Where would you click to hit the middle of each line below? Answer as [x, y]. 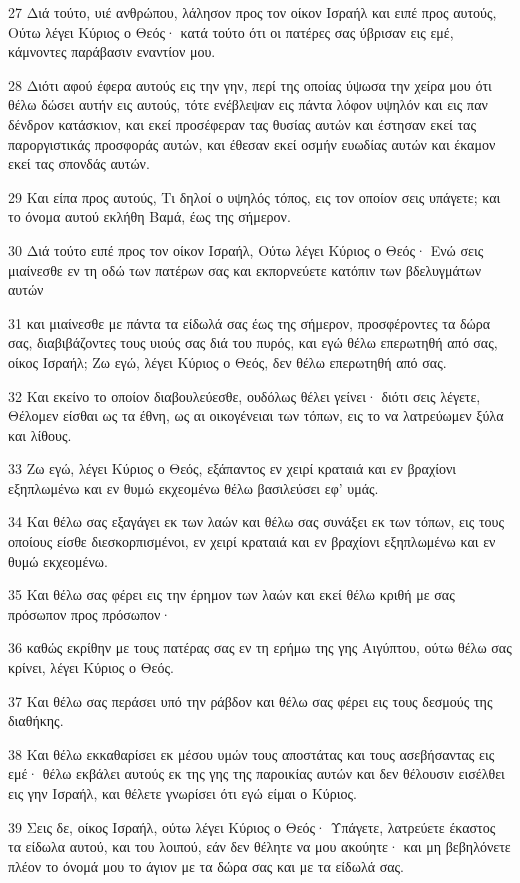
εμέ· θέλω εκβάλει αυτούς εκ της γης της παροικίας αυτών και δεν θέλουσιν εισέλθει [256, 773]
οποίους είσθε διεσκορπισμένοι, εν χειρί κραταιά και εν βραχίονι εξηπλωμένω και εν [252, 541]
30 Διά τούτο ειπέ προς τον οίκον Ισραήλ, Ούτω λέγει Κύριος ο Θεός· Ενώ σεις [246, 249]
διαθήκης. [36, 720]
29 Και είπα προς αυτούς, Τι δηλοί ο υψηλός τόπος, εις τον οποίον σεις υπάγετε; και [254, 196]
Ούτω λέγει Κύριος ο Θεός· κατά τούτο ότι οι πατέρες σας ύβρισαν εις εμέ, [231, 31]
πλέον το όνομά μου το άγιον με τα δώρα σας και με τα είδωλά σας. [206, 865]
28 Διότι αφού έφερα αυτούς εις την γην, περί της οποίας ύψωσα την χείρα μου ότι [250, 84]
